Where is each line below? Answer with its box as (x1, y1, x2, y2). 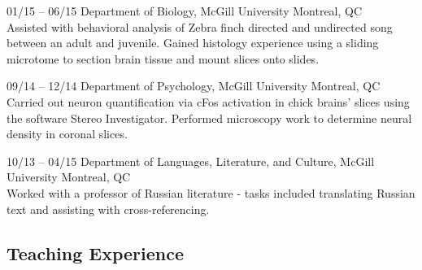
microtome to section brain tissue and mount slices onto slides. (7, 50, 320, 67)
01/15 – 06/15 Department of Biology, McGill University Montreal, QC (7, 2, 363, 19)
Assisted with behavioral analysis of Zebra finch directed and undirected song (7, 18, 393, 35)
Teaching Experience (7, 240, 185, 265)
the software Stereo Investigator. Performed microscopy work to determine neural (7, 109, 412, 126)
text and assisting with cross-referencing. (7, 200, 210, 217)
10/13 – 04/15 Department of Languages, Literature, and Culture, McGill (7, 152, 375, 169)
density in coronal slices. (7, 125, 128, 142)
